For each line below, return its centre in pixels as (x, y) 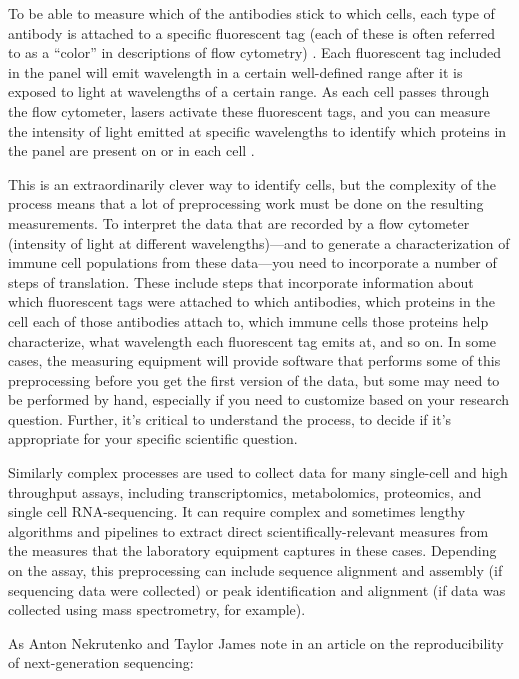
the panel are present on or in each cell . (131, 150)
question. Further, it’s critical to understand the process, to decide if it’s (230, 418)
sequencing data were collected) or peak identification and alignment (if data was (257, 589)
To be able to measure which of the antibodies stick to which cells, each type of (251, 13)
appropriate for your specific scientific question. (153, 438)
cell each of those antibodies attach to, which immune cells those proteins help (248, 320)
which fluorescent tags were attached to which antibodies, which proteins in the (251, 301)
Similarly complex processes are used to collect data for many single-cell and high (258, 472)
